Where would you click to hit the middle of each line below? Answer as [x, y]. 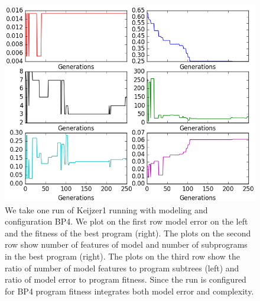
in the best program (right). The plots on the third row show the [122, 256]
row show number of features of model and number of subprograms [126, 244]
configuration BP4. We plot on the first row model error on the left [126, 221]
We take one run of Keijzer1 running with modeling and [106, 209]
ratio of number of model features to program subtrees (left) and [122, 268]
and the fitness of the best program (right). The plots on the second [128, 233]
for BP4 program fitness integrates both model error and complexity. [129, 291]
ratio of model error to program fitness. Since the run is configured [126, 279]
